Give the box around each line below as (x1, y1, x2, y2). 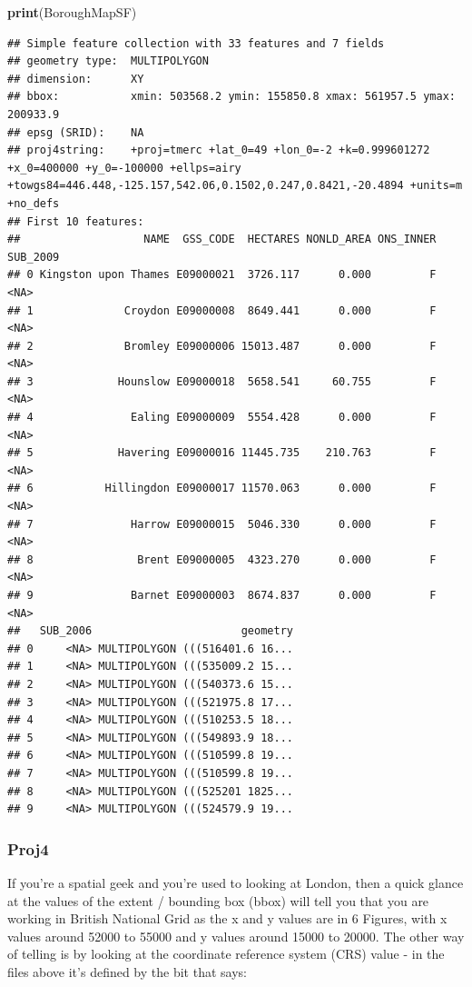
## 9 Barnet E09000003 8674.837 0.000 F (7, 589, 437, 602)
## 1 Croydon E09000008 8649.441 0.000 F (7, 304, 437, 317)
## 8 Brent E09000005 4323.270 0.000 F (7, 553, 437, 566)
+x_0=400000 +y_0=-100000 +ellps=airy (7, 161, 241, 174)
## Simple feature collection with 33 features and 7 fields (7, 36, 385, 50)
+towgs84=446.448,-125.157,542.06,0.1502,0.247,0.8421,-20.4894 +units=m (7, 179, 463, 193)
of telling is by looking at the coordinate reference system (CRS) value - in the (7, 944, 445, 963)
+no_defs (7, 196, 60, 210)
